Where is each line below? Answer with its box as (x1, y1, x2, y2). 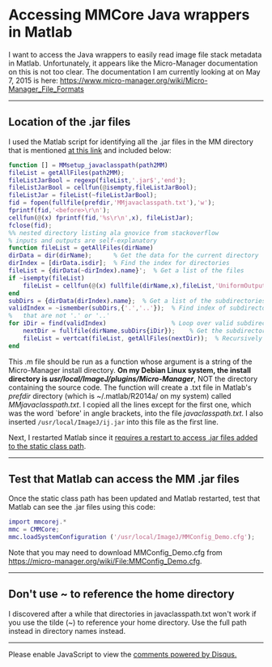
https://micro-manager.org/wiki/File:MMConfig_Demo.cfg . (8, 557, 202, 567)
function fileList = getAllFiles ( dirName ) (8, 244, 154, 252)
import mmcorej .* (8, 518, 67, 526)
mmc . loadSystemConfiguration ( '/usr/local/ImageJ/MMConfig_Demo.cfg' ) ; (8, 533, 255, 541)
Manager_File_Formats (8, 83, 85, 94)
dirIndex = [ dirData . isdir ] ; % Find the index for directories (8, 259, 230, 267)
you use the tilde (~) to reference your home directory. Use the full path (8, 618, 247, 627)
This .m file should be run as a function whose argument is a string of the (8, 357, 253, 366)
